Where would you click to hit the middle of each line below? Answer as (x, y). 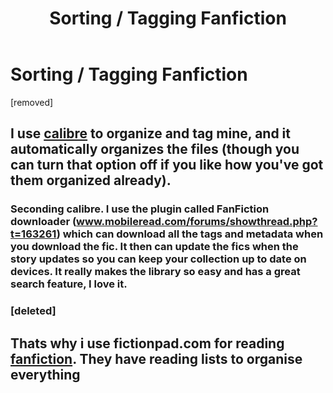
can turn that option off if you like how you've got (167, 165)
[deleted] (33, 311)
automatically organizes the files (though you (155, 149)
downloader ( (43, 222)
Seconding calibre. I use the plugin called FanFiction (140, 209)
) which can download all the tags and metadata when (190, 234)
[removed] (32, 102)
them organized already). (91, 180)
